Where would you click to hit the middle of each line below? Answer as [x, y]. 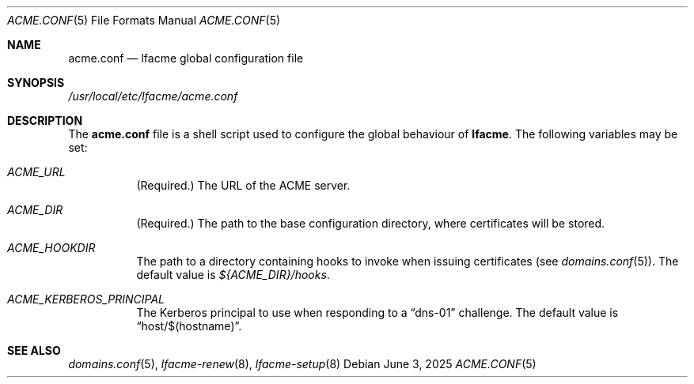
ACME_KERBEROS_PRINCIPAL [86, 299]
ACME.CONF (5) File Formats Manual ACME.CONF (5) [144, 20]
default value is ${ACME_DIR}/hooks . [233, 275]
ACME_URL [36, 172]
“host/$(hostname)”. [189, 326]
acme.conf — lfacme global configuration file [186, 58]
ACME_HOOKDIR [51, 248]
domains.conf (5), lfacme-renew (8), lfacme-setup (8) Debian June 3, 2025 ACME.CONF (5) [302, 364]
